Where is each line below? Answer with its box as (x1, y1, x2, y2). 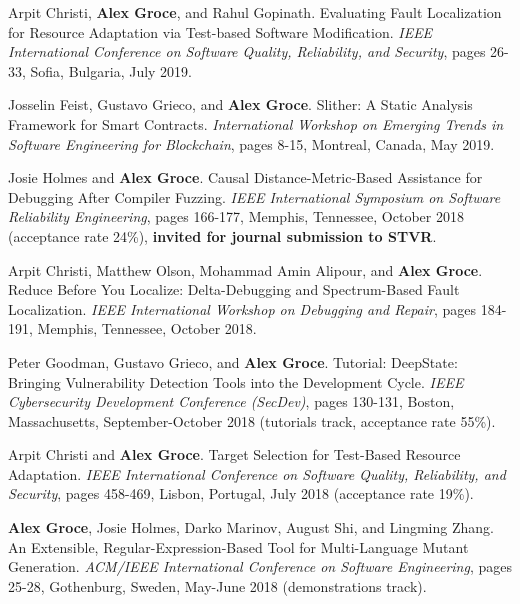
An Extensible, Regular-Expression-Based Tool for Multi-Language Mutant (8, 536, 469, 557)
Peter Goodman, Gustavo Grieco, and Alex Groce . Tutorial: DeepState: (8, 351, 458, 372)
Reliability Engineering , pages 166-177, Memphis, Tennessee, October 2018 (8, 206, 464, 227)
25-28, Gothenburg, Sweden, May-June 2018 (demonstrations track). (8, 575, 427, 596)
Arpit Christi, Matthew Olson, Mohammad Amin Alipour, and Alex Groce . (8, 259, 483, 280)
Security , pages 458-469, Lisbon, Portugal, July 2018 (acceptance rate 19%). (8, 483, 474, 504)
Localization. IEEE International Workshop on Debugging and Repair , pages (8, 298, 477, 319)
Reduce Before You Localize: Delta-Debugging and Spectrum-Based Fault (8, 279, 460, 300)
